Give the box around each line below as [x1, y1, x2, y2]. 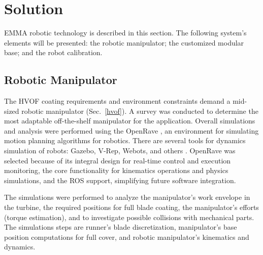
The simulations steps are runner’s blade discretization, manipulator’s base [4, 222, 237, 232]
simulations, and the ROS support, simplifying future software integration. [4, 175, 236, 185]
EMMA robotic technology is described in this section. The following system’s [4, 27, 247, 38]
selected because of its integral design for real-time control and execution [4, 155, 231, 165]
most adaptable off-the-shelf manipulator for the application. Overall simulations [4, 115, 255, 126]
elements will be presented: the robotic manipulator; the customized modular [4, 37, 244, 48]
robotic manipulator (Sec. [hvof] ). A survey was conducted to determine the [21, 105, 258, 116]
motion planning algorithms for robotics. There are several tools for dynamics [4, 135, 246, 146]
